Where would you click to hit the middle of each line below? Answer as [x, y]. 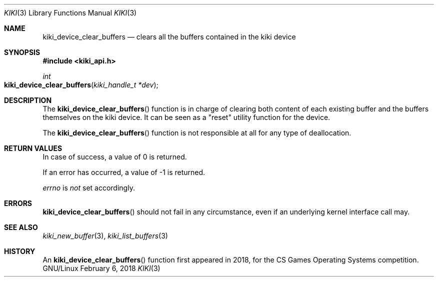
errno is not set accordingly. [89, 188]
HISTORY [20, 251]
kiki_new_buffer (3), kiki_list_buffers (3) [105, 236]
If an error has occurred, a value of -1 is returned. [124, 172]
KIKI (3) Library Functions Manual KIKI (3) [70, 13]
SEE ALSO [21, 227]
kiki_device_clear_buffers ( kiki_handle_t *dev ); [81, 85]
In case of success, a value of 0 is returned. [115, 157]
